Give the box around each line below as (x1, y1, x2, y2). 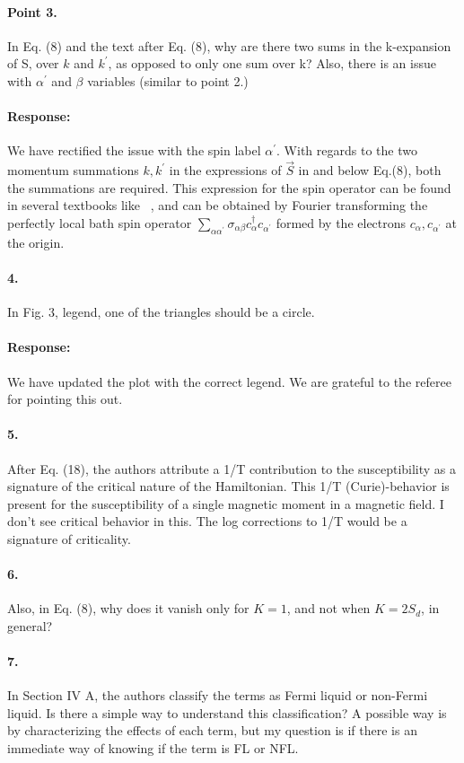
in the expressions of (169, 161, 282, 180)
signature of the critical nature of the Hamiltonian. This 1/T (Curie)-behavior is (7, 477, 450, 496)
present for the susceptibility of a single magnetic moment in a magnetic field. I (7, 494, 444, 513)
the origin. (7, 232, 65, 251)
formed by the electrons (276, 213, 407, 232)
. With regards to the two (276, 141, 417, 160)
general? (7, 616, 53, 635)
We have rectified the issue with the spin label (7, 141, 261, 160)
